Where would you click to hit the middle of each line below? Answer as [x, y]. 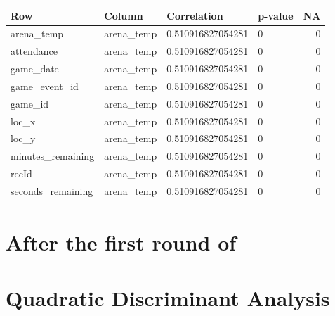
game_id [30, 103]
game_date [35, 69]
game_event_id [45, 86]
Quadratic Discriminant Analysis [168, 297]
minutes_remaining [53, 156]
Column [124, 15]
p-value [276, 15]
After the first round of [121, 242]
